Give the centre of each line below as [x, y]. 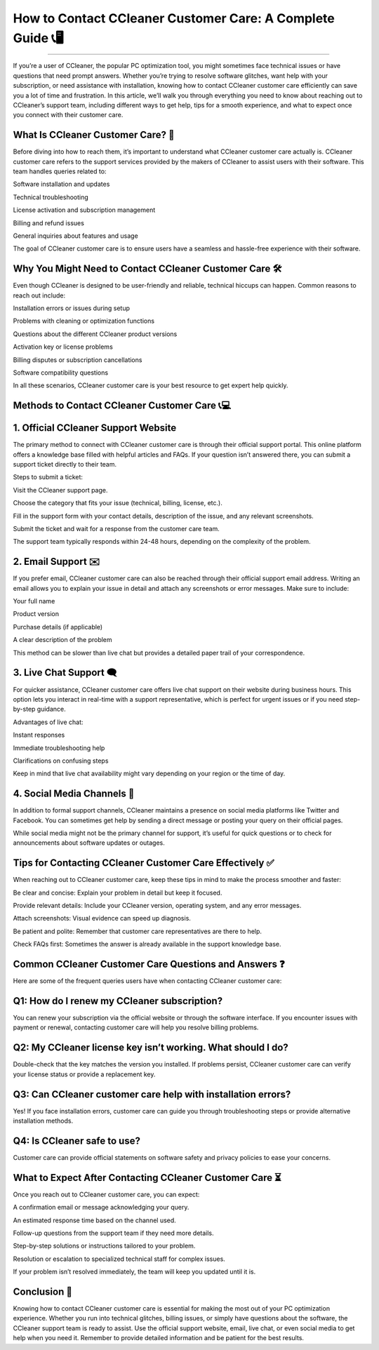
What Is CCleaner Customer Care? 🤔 [94, 135]
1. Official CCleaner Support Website [95, 428]
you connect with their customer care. [68, 115]
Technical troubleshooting [51, 197]
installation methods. [43, 1121]
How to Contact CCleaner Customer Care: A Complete [174, 18]
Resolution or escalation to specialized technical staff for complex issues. [119, 1259]
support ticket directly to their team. [65, 465]
